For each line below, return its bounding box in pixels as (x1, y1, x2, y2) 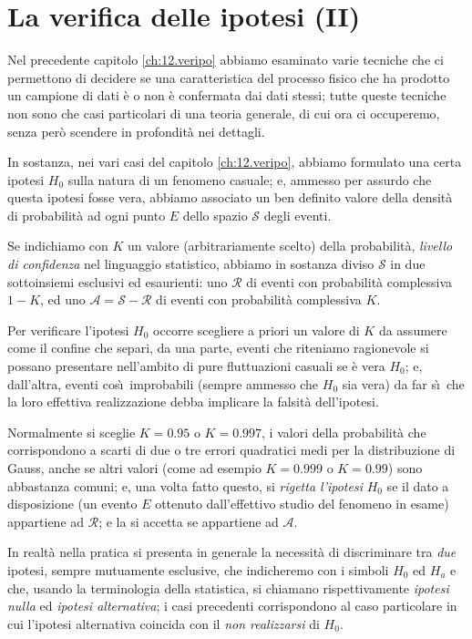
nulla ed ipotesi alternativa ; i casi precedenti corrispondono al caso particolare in (7, 596, 457, 615)
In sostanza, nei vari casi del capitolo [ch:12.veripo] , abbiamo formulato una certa (7, 152, 462, 171)
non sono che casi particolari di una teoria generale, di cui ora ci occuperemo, (7, 103, 440, 122)
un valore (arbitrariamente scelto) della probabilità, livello (128, 236, 453, 255)
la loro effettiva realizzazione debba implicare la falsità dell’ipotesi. (7, 392, 379, 411)
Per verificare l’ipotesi (7, 320, 129, 339)
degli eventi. (263, 205, 332, 224)
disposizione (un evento (7, 494, 138, 513)
